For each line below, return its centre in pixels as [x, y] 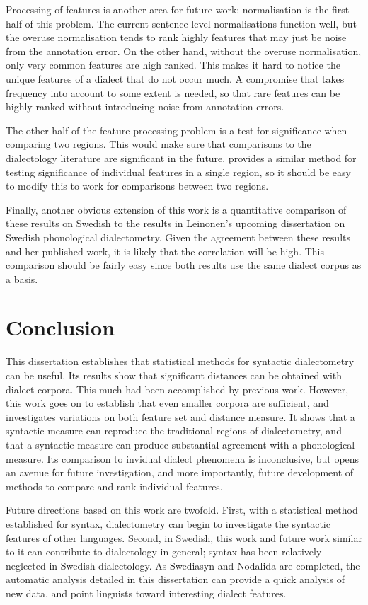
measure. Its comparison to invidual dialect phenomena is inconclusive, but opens [183, 458]
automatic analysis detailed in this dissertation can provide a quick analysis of [175, 579]
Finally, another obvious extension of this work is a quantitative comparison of [176, 209]
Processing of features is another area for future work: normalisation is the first [178, 9]
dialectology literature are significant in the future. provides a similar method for [181, 157]
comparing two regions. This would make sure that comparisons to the [159, 144]
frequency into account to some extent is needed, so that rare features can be [173, 92]
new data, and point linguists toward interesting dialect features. [146, 593]
